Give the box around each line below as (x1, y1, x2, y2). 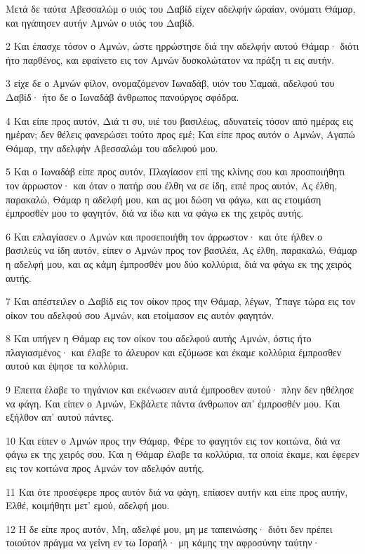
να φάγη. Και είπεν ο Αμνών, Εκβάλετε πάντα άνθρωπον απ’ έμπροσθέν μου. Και (6, 396, 340, 410)
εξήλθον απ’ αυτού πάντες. (6, 410, 114, 424)
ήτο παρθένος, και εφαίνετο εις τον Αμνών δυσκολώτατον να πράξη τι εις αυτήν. (6, 52, 334, 67)
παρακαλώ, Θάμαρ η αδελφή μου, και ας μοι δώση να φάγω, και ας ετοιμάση (6, 191, 321, 206)
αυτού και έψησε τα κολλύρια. (6, 358, 128, 373)
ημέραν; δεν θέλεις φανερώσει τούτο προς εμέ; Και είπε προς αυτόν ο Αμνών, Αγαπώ (6, 127, 355, 142)
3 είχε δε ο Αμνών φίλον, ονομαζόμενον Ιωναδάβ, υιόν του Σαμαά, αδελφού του (6, 76, 335, 90)
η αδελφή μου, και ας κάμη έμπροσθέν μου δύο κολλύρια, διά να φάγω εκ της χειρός (6, 256, 352, 271)
